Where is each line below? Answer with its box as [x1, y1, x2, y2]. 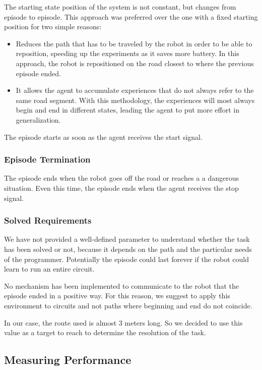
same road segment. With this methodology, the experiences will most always [16, 94, 255, 105]
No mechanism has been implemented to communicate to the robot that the [4, 280, 239, 291]
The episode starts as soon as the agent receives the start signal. [4, 131, 203, 142]
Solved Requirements [4, 214, 92, 227]
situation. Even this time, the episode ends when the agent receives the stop [4, 182, 239, 193]
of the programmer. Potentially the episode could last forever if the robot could [4, 253, 249, 264]
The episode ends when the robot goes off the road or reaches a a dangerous [4, 173, 239, 183]
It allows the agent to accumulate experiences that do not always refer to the [16, 85, 254, 95]
